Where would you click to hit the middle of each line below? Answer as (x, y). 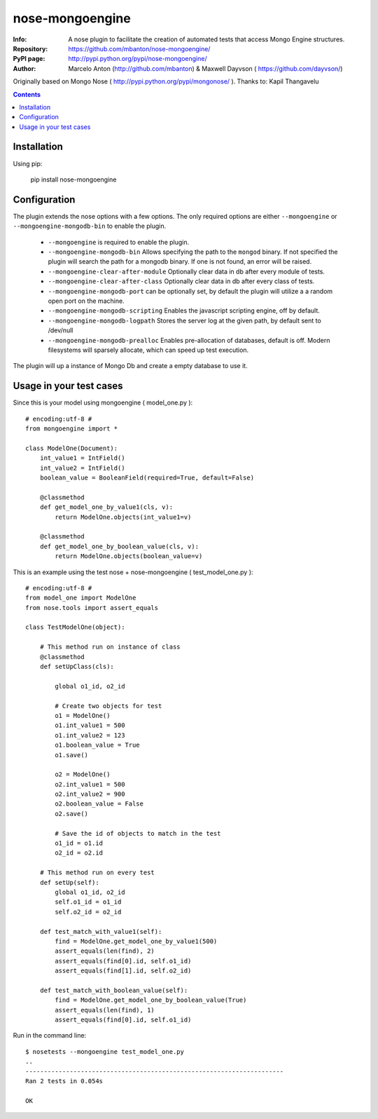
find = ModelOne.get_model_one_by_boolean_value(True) (151, 1000)
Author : (24, 68)
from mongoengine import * (72, 429)
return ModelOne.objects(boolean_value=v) (129, 556)
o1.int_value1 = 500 (90, 725)
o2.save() (72, 814)
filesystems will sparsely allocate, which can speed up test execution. (148, 350)
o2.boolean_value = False (99, 804)
